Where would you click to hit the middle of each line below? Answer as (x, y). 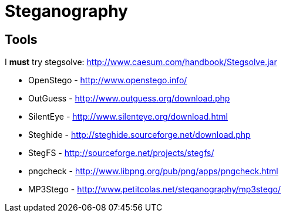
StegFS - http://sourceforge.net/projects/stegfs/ (121, 153)
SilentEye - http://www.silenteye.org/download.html (128, 117)
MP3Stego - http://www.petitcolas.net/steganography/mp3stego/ (155, 189)
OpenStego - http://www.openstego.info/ (108, 80)
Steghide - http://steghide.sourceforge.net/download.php (139, 135)
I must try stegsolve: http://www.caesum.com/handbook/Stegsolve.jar (141, 62)
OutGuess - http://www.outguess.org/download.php (129, 99)
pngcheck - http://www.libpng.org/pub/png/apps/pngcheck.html (153, 171)
